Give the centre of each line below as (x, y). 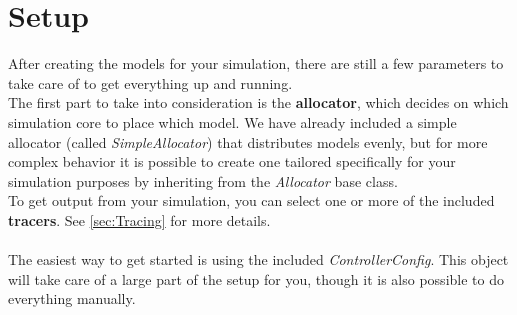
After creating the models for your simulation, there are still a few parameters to (256, 63)
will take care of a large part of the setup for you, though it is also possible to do (256, 278)
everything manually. (72, 298)
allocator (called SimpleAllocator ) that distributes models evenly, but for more (248, 141)
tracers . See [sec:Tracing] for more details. (139, 219)
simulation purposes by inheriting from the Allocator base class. (203, 180)
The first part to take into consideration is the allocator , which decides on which (258, 102)
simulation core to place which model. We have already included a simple (232, 121)
